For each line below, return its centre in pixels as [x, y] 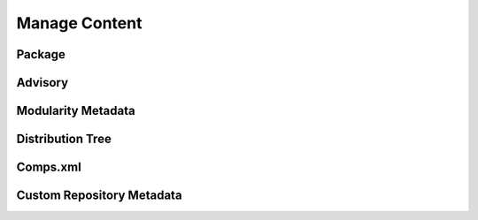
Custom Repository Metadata [99, 196]
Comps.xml [49, 167]
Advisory [42, 83]
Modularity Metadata [76, 111]
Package [41, 54]
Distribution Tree [64, 139]
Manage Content [79, 23]
